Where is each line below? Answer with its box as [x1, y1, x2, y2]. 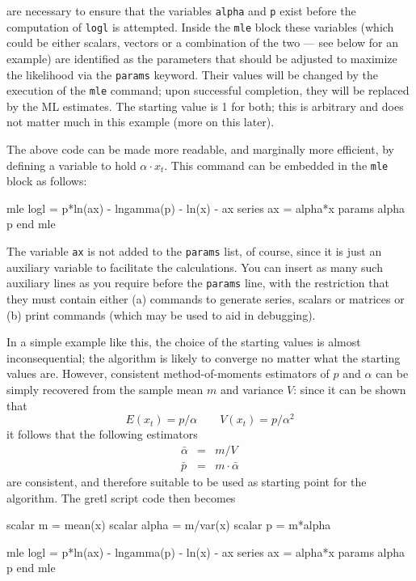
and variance [220, 380, 284, 397]
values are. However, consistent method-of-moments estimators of [6, 365, 330, 382]
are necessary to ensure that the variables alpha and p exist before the [6, 2, 356, 19]
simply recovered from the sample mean [6, 380, 204, 397]
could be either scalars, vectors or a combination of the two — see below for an [6, 34, 399, 51]
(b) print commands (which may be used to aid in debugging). [6, 306, 316, 323]
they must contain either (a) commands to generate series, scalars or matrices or [6, 290, 405, 307]
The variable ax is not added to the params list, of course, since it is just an [6, 243, 382, 260]
